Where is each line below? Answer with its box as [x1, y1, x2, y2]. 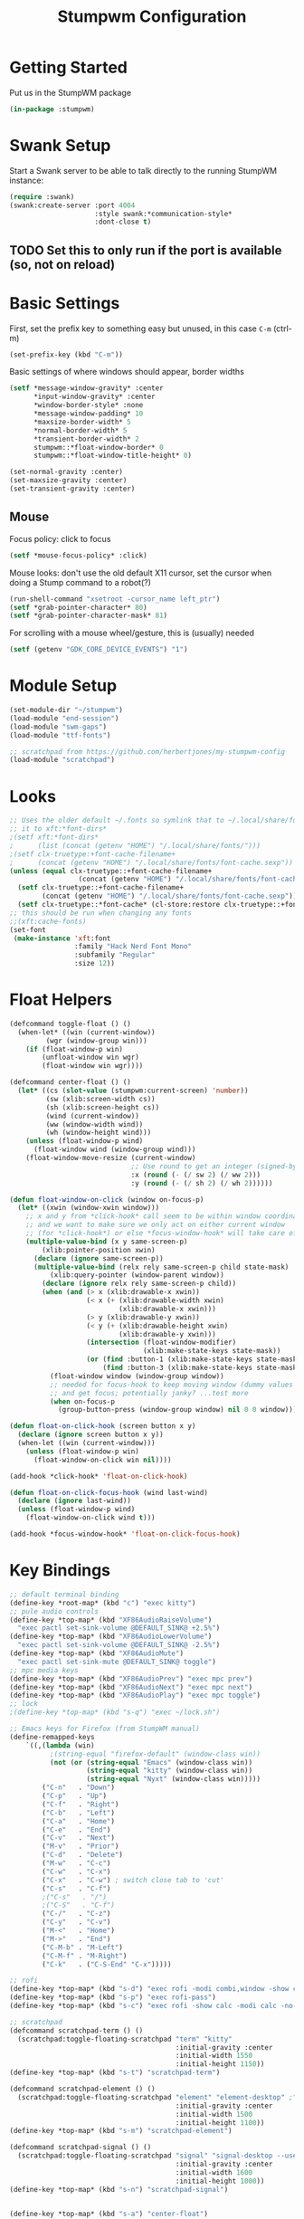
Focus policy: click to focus [9, 533, 111, 544]
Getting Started [9, 57, 128, 78]
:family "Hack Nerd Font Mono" [73, 942, 193, 951]
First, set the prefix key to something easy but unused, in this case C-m [9, 323, 271, 334]
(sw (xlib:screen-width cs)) [45, 1094, 156, 1103]
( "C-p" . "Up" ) [42, 1792, 107, 1801]
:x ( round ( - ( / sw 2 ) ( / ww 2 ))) [130, 1170, 261, 1179]
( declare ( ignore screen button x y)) [17, 1430, 165, 1440]
